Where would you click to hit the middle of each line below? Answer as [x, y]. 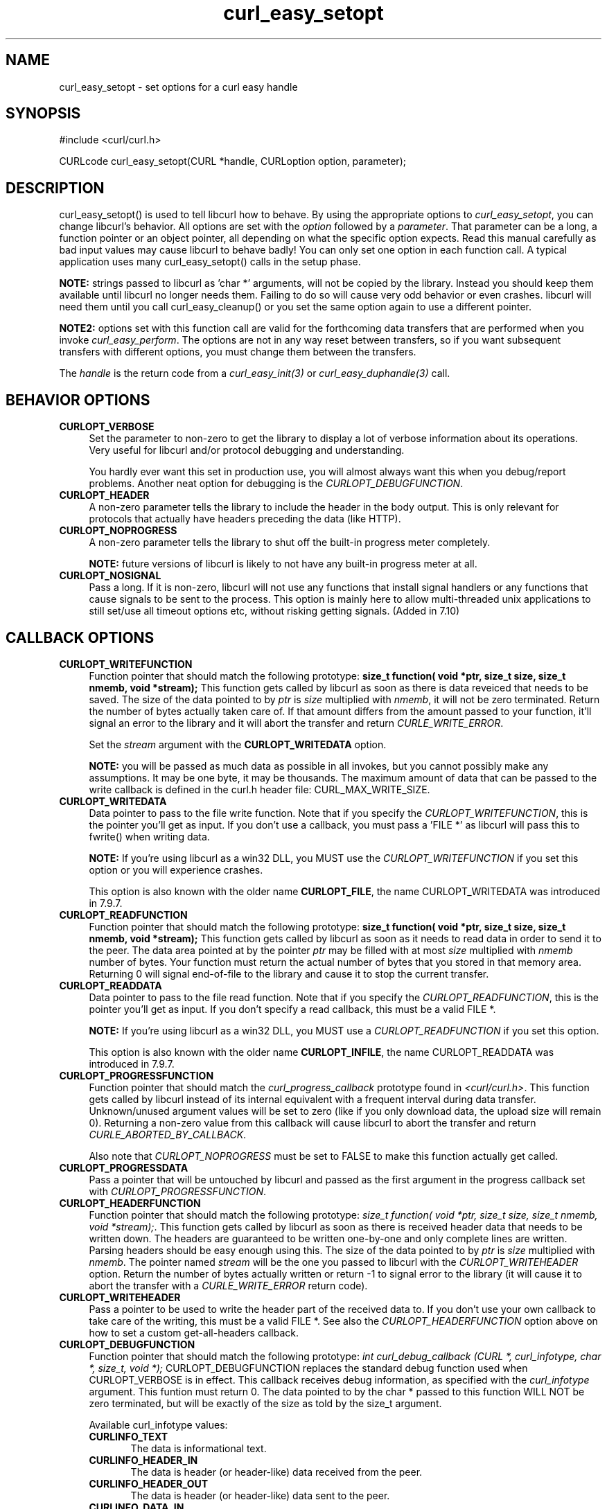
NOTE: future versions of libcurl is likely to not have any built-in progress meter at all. [283, 564]
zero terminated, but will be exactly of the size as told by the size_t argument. [265, 1403]
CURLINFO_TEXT [129, 1436]
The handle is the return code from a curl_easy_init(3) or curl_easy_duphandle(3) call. [255, 373]
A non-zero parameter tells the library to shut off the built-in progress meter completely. [290, 542]
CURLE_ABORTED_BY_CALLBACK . [168, 1134]
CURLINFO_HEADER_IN [143, 1460]
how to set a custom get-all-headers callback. [194, 1332]
